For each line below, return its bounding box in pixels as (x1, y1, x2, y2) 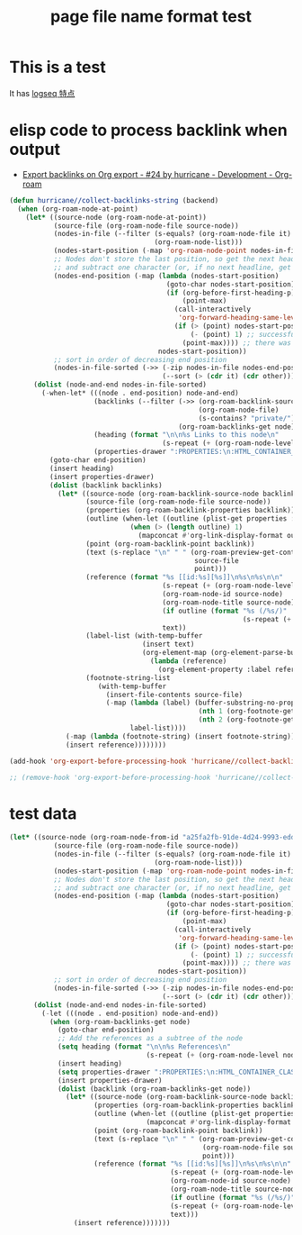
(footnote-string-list (85, 673, 171, 682)
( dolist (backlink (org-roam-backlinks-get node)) (57, 1084, 252, 1094)
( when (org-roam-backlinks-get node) (49, 1017, 191, 1026)
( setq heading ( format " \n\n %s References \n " (57, 1042, 231, 1051)
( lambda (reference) (149, 657, 227, 666)
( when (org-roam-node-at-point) (17, 204, 139, 213)
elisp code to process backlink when (9, 120, 288, 141)
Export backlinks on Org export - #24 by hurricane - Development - (22, 168, 273, 179)
